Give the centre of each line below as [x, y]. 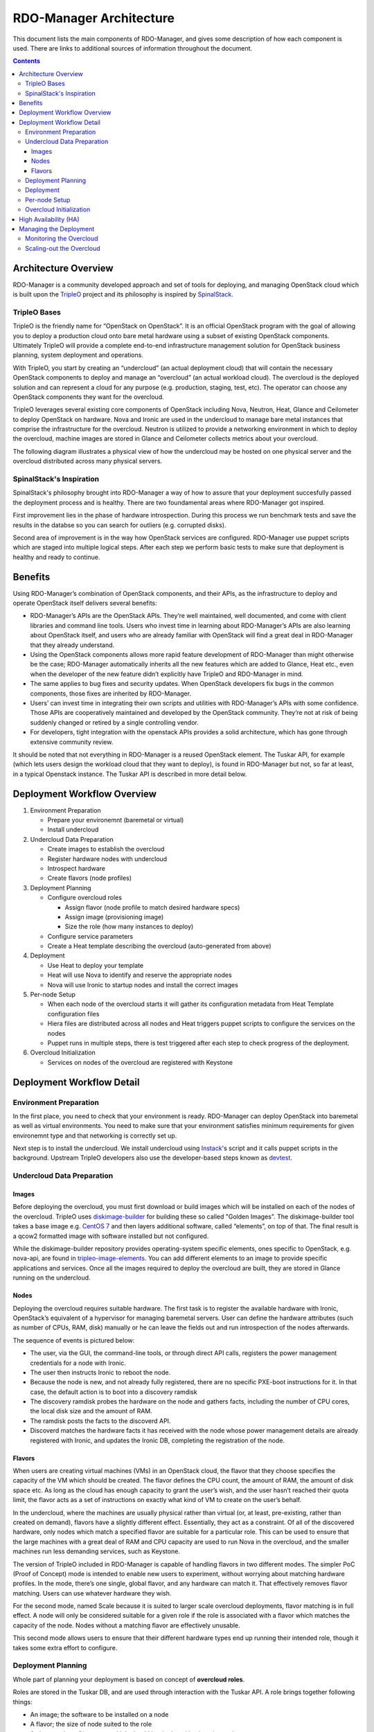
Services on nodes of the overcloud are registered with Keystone [140, 1062]
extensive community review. [72, 742]
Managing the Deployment [57, 229]
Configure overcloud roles [85, 898]
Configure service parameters [90, 936]
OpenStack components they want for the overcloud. [88, 397]
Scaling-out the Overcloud [63, 248]
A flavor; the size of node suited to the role [91, 1724]
